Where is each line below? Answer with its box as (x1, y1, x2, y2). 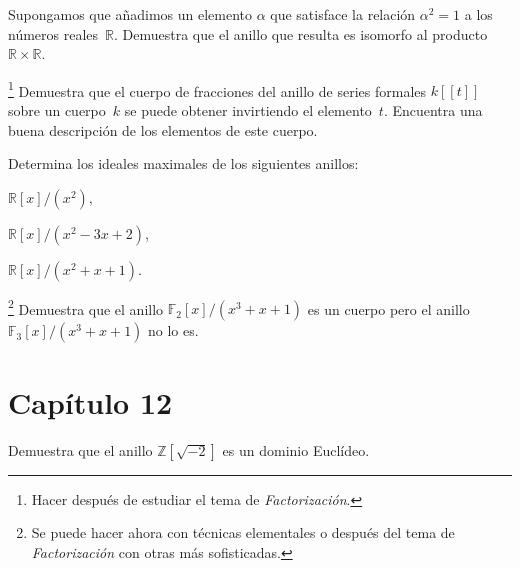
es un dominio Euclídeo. (222, 439, 370, 460)
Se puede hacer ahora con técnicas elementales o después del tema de (31, 522, 455, 543)
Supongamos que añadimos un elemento (8, 4, 252, 24)
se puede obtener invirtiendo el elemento (124, 100, 372, 121)
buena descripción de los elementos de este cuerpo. (8, 119, 318, 140)
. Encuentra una (383, 100, 483, 121)
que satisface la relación (270, 4, 416, 24)
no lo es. (148, 320, 199, 341)
